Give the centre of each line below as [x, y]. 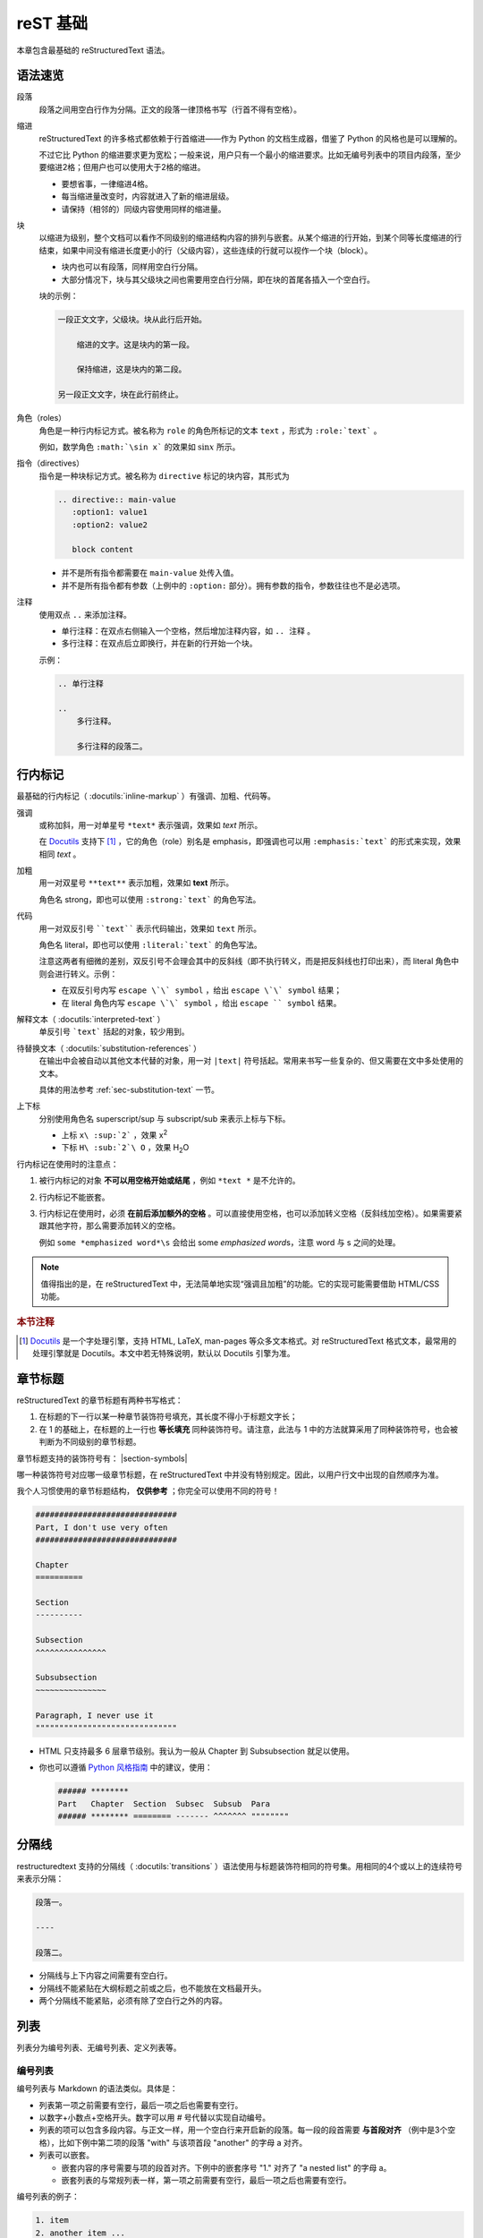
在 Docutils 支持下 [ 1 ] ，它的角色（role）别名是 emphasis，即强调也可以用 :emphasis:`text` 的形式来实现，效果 [250, 841]
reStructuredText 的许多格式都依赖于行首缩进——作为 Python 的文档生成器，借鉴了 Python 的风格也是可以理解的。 [250, 138]
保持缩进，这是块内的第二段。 [131, 370]
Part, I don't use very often [102, 1527]
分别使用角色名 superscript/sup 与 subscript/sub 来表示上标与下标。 [165, 1118]
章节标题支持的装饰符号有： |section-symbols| [102, 1458]
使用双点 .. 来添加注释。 [85, 614]
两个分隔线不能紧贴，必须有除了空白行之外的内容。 [133, 2001]
